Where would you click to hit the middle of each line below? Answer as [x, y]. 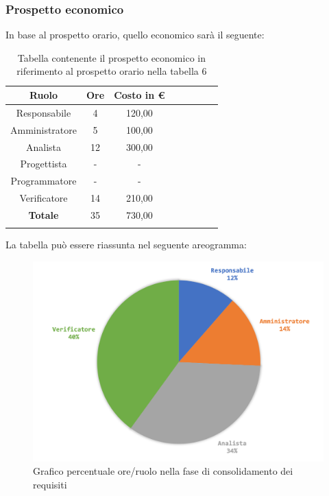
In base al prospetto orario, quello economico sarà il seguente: [135, 35]
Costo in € [139, 95]
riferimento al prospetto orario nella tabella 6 [112, 71]
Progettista [44, 164]
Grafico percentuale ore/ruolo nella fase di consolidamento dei [163, 471]
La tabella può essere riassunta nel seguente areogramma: [126, 245]
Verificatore [44, 198]
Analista [44, 146]
